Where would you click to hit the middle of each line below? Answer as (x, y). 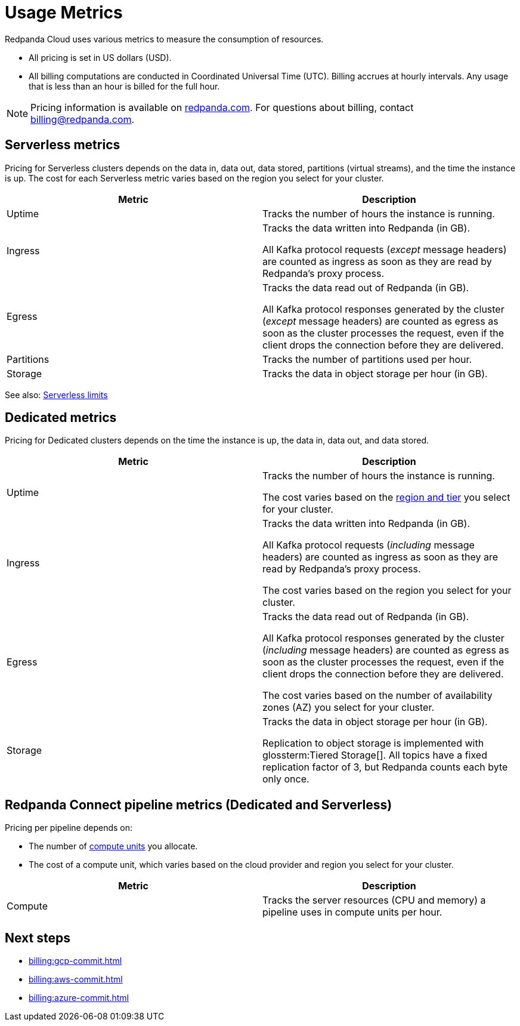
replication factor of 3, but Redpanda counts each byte (385, 767)
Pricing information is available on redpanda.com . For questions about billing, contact (222, 107)
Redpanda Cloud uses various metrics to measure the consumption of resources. (164, 39)
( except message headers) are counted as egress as (380, 321)
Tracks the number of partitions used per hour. (367, 359)
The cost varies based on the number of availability (377, 696)
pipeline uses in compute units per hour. (352, 912)
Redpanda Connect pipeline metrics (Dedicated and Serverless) (199, 805)
